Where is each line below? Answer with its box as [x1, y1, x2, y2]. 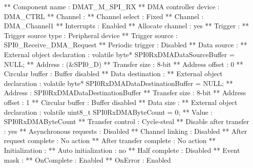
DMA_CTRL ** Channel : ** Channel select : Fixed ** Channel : [4, 11, 204, 21]
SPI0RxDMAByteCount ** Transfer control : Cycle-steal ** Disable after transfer [4, 116, 250, 126]
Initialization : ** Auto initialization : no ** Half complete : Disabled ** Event [4, 145, 240, 155]
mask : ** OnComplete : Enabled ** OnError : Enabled [4, 154, 171, 165]
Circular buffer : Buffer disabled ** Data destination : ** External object [4, 68, 223, 79]
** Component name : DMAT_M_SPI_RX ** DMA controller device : [4, 1, 220, 11]
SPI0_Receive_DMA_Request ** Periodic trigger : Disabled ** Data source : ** [4, 40, 247, 50]
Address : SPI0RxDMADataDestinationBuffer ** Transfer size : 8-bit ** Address [4, 87, 246, 98]
